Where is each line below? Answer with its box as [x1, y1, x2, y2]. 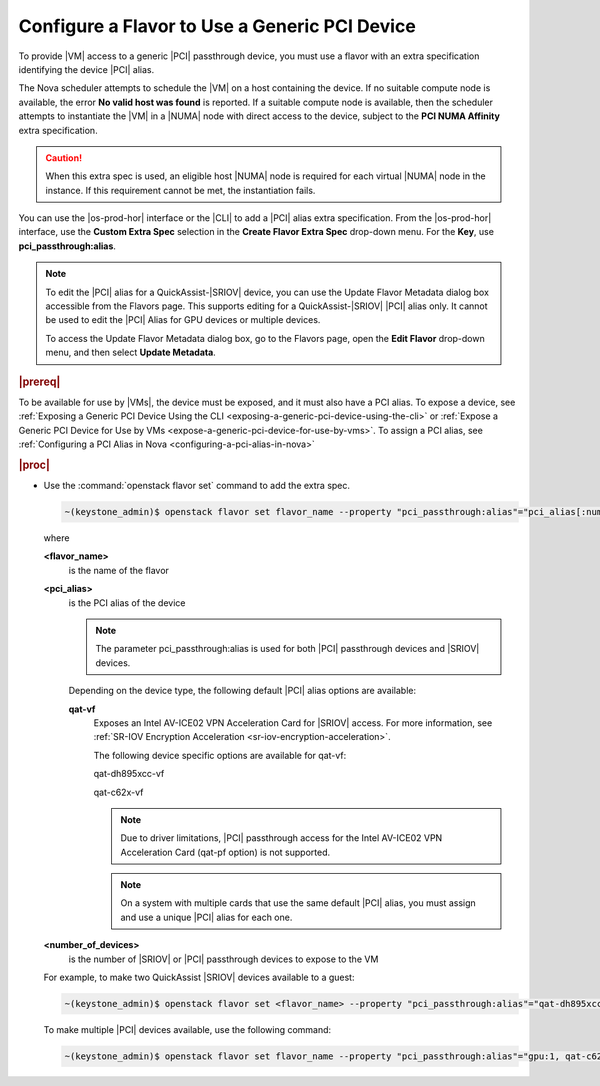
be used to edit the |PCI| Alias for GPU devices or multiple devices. [45, 314, 321, 326]
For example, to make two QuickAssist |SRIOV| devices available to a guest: [43, 971, 355, 984]
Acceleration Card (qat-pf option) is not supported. [120, 846, 330, 858]
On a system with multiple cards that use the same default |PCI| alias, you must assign [120, 897, 477, 909]
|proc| [18, 458, 50, 472]
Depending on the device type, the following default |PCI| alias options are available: [68, 685, 417, 697]
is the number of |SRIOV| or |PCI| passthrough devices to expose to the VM [68, 953, 379, 965]
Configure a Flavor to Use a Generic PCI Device [18, 15, 417, 37]
